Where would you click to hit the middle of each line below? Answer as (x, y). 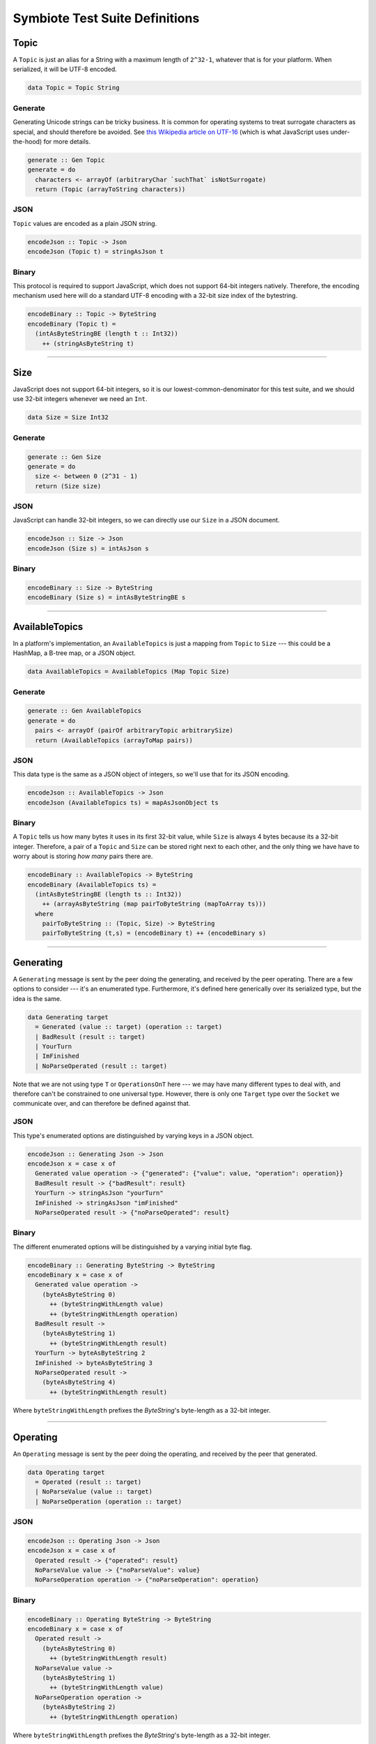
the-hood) (28, 141)
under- (340, 132)
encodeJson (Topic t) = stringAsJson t (95, 252)
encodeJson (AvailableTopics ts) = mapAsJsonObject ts (123, 803)
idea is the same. (37, 998)
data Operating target (66, 1472)
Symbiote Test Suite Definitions (106, 18)
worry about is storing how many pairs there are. (83, 856)
